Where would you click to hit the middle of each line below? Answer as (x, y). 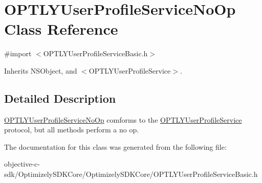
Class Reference (61, 29)
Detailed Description (60, 98)
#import (18, 53)
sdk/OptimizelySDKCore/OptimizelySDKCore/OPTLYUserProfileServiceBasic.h (131, 174)
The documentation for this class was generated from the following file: (115, 146)
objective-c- (22, 164)
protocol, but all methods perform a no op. (72, 130)
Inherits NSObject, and (41, 70)
